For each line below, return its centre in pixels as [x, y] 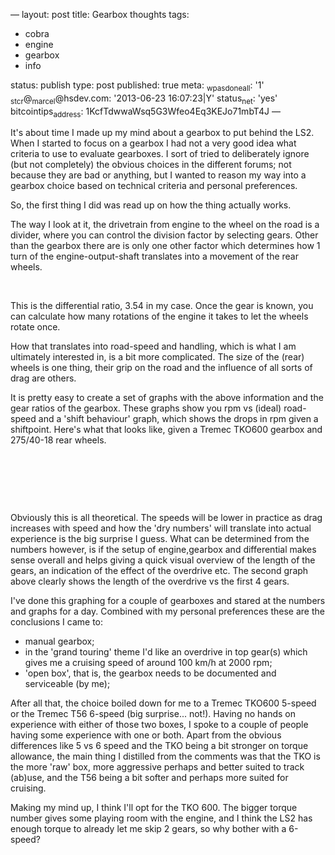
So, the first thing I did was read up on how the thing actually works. [151, 205]
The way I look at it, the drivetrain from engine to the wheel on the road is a [165, 225]
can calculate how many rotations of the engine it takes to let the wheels [159, 316]
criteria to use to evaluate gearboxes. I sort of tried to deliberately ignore [160, 154]
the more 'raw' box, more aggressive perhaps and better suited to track [157, 767]
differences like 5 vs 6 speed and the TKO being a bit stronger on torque [159, 746]
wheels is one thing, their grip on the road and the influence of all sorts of [161, 368]
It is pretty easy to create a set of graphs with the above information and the [167, 398]
